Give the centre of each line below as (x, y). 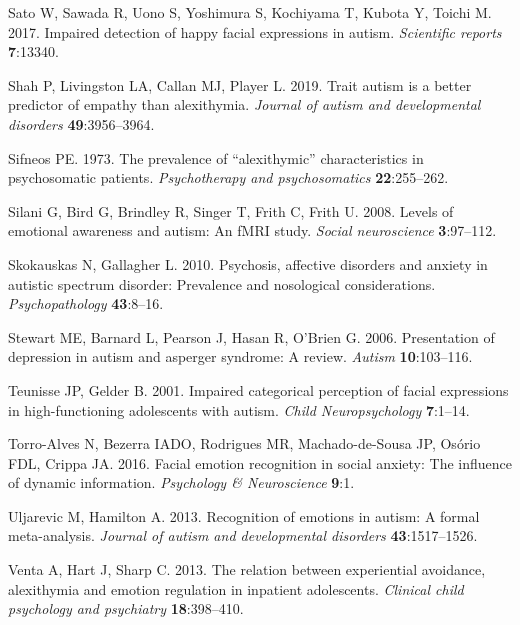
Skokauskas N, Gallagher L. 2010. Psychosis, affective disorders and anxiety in (248, 263)
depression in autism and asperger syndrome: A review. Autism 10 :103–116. (240, 356)
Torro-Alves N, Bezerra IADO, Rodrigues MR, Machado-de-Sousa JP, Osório (244, 443)
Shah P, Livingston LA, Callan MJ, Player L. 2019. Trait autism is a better (240, 84)
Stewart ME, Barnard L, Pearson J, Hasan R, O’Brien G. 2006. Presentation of (251, 336)
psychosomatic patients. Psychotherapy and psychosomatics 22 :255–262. (228, 177)
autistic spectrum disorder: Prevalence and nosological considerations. (222, 283)
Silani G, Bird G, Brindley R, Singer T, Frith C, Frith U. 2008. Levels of (231, 210)
